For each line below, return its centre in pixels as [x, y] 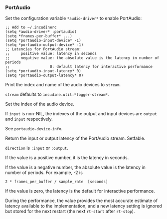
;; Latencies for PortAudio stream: [43, 49]
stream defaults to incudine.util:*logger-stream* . [57, 94]
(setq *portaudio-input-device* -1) [43, 41]
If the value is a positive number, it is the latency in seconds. [67, 158]
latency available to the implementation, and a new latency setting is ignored [83, 206]
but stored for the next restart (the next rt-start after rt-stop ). [70, 212]
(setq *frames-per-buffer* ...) [39, 36]
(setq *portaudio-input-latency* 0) [43, 71]
